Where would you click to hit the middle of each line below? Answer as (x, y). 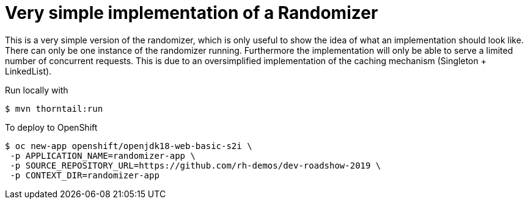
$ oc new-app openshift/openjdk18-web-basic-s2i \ (129, 146)
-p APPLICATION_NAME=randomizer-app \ (103, 155)
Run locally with (37, 90)
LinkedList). (28, 71)
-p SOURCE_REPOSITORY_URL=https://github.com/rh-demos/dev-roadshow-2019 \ (196, 165)
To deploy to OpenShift (51, 127)
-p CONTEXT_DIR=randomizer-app (85, 175)
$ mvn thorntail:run (54, 108)
